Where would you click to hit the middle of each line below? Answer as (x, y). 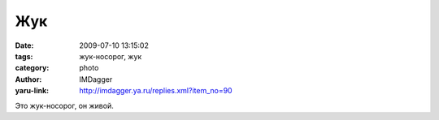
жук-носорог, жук (111, 56)
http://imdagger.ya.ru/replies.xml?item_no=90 (156, 91)
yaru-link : (32, 91)
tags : (24, 56)
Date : (24, 45)
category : (32, 68)
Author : (28, 79)
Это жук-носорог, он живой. (64, 105)
